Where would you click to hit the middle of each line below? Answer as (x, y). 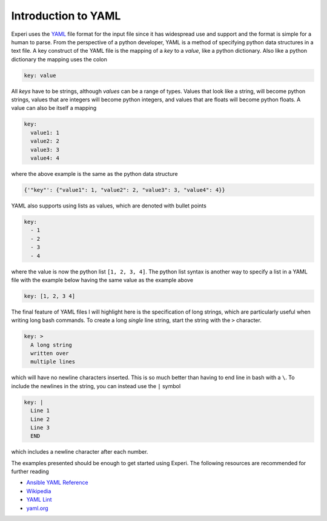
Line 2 (40, 419)
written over (50, 354)
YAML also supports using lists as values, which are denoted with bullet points (109, 206)
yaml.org (37, 508)
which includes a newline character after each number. (80, 452)
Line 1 (40, 411)
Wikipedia (39, 491)
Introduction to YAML (66, 16)
